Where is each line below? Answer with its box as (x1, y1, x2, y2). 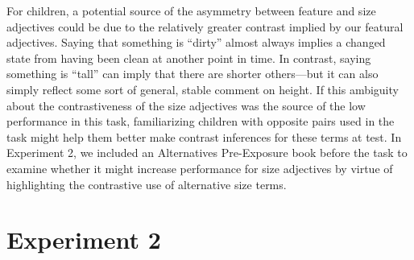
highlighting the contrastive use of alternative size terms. (6, 175, 287, 192)
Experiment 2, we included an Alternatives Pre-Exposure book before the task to (6, 144, 408, 161)
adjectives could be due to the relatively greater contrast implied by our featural (6, 18, 404, 35)
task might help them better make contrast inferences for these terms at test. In (6, 128, 402, 145)
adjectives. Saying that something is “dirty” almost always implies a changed (6, 34, 386, 51)
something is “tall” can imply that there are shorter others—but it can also (6, 65, 379, 82)
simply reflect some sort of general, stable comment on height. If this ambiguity (6, 80, 399, 97)
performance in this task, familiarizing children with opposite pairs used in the (6, 113, 395, 130)
